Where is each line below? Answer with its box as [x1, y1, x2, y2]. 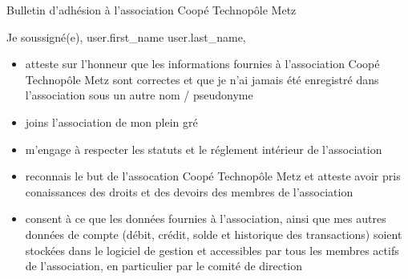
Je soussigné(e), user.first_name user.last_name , [6, 28, 246, 45]
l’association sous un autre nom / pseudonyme [25, 87, 253, 103]
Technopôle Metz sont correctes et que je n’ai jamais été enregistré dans [25, 71, 379, 87]
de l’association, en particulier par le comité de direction [25, 257, 303, 274]
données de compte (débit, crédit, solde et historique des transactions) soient [25, 225, 402, 242]
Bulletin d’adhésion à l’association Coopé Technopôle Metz [6, 2, 297, 18]
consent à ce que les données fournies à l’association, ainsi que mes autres [25, 210, 386, 227]
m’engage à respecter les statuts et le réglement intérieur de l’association [25, 140, 382, 157]
